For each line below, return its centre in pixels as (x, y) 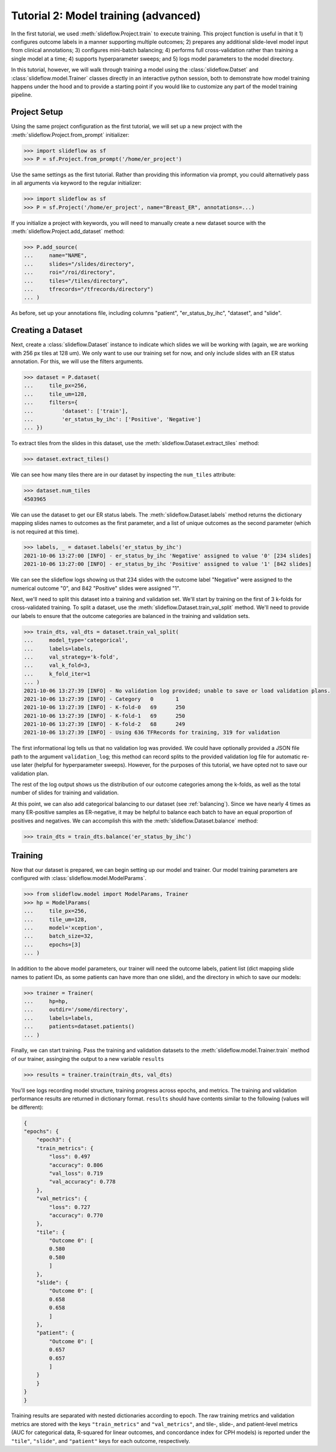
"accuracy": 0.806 (76, 1165)
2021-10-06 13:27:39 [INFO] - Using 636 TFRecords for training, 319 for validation (152, 733)
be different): (27, 1107)
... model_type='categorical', (76, 640)
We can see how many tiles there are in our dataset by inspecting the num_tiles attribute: (124, 475)
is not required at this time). (45, 532)
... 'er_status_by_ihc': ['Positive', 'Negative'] (112, 419)
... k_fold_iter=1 (57, 674)
